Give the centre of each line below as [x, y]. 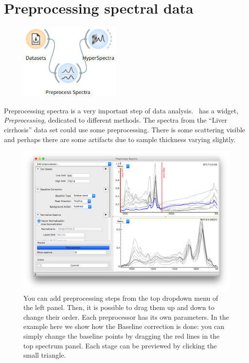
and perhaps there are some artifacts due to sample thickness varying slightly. [120, 139]
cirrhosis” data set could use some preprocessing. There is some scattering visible [125, 129]
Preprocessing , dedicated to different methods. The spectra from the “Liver [116, 120]
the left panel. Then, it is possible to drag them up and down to [119, 307]
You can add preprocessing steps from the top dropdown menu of [121, 298]
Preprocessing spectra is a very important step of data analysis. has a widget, [121, 110]
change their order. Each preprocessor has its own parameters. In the [126, 317]
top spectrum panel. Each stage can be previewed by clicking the [120, 345]
